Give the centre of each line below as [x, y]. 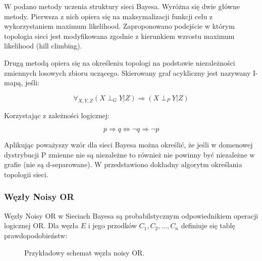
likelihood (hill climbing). [43, 46]
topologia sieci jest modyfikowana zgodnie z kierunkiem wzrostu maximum [119, 36]
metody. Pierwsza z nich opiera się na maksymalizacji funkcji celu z [109, 16]
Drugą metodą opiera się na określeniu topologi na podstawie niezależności [120, 62]
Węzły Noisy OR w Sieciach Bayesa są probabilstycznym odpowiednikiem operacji [131, 215]
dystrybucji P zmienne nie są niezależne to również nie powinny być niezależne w [129, 154]
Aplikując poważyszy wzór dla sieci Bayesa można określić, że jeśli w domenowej [128, 145]
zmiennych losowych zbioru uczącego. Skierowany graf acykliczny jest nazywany [127, 72]
